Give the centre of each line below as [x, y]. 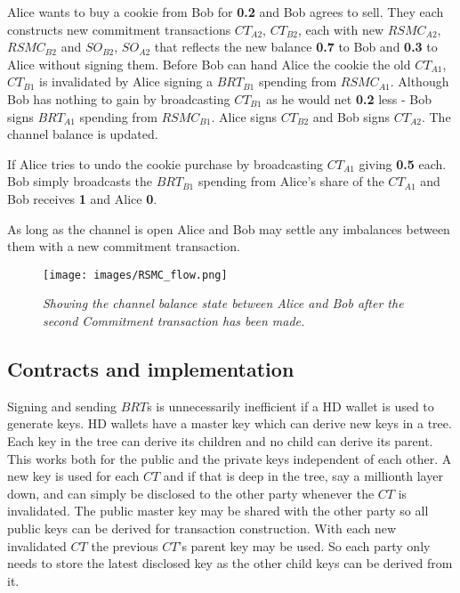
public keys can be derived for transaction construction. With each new [202, 528]
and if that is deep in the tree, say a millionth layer [303, 476]
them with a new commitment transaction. [124, 246]
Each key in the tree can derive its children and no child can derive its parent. [220, 440]
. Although [420, 81]
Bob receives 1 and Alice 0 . [82, 198]
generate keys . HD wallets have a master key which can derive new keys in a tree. [230, 423]
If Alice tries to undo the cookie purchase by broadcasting [165, 163]
